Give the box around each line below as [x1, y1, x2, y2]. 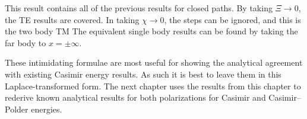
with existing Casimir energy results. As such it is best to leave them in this [5, 67, 281, 80]
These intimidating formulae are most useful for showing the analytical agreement [5, 56, 303, 69]
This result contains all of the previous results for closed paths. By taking [5, 2, 273, 14]
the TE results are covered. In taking [5, 13, 140, 25]
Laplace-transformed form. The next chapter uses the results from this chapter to [5, 79, 301, 92]
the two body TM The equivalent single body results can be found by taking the [5, 25, 298, 37]
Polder [5, 102, 29, 115]
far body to [5, 36, 46, 49]
